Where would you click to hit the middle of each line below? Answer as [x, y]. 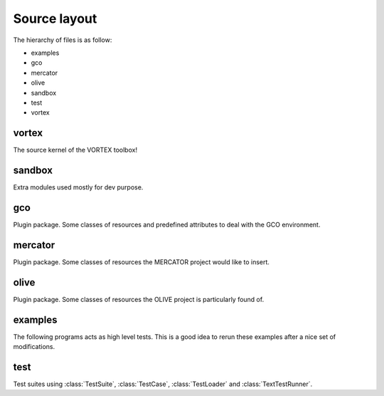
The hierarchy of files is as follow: [63, 40]
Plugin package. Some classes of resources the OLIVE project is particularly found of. [139, 299]
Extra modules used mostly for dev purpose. [78, 187]
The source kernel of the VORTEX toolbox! [75, 150]
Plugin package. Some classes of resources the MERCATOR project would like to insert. [142, 262]
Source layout [55, 19]
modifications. [34, 347]
